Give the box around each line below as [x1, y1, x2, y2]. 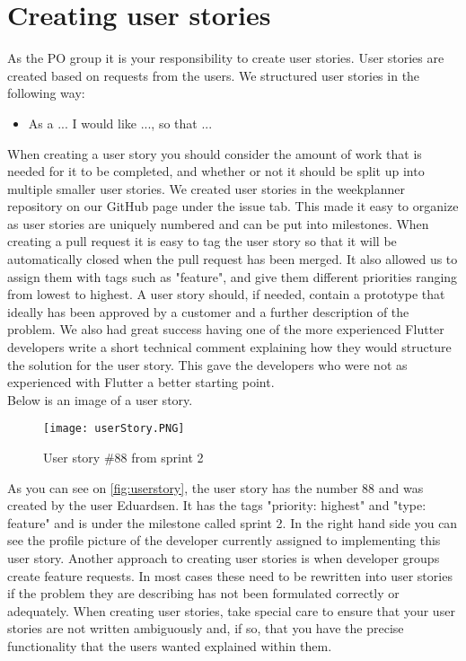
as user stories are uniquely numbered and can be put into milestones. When [7, 214, 429, 233]
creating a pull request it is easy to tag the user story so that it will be [7, 232, 397, 251]
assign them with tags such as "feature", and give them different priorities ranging [7, 267, 458, 286]
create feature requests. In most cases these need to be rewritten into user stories [7, 566, 453, 585]
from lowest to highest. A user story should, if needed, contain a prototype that [7, 285, 445, 304]
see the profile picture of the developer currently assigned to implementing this [7, 531, 441, 550]
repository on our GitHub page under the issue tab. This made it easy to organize [7, 197, 459, 216]
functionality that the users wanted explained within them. [7, 637, 332, 655]
